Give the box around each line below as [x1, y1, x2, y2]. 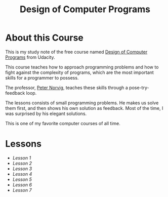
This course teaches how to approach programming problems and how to [5, 64, 159, 70]
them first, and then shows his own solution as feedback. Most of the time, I [5, 105, 163, 111]
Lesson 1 [12, 154, 31, 161]
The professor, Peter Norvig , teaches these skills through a [5, 85, 128, 91]
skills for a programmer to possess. [5, 74, 79, 81]
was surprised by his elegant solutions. [5, 110, 87, 116]
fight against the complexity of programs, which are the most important [5, 69, 154, 75]
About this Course [5, 32, 83, 44]
